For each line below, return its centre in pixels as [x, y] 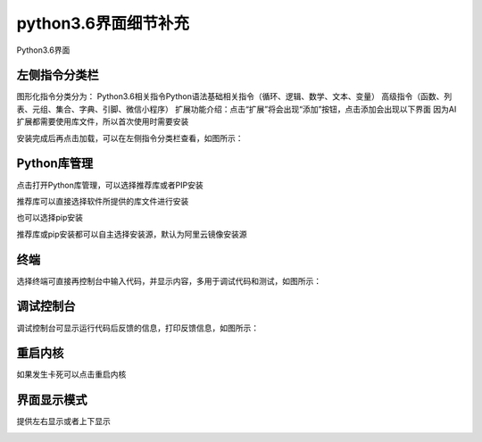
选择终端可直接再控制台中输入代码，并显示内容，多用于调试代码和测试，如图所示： [169, 280]
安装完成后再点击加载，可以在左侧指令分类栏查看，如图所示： [130, 138]
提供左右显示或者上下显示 [63, 421]
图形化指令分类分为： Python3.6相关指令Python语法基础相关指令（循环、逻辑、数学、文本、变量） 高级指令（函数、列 [234, 96]
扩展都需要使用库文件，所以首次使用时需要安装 [103, 121]
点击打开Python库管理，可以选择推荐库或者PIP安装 [110, 185]
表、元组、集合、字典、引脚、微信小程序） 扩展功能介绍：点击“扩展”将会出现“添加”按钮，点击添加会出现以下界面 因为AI [237, 109]
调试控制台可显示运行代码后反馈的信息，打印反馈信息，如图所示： [137, 328]
